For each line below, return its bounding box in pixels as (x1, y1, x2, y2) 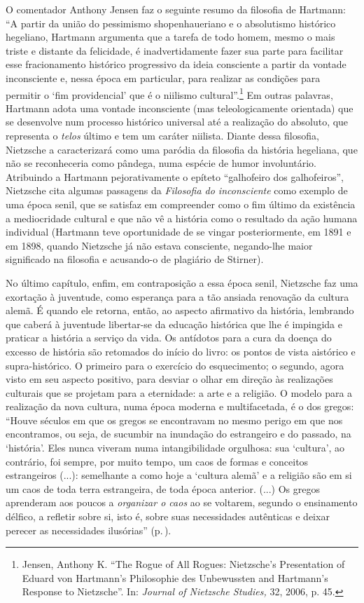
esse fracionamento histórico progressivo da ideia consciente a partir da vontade (6, 57, 346, 72)
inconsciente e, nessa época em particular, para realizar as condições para (6, 70, 321, 85)
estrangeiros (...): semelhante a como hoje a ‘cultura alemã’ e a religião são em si (6, 468, 352, 482)
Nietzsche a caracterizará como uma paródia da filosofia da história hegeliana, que (6, 142, 358, 156)
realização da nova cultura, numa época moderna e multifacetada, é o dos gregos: (6, 399, 354, 414)
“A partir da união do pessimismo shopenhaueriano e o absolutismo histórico (6, 15, 336, 30)
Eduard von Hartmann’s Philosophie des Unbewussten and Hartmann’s (22, 570, 328, 585)
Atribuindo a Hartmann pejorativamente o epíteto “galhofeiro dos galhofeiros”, (6, 169, 344, 184)
